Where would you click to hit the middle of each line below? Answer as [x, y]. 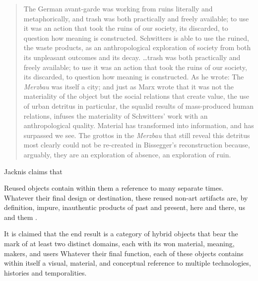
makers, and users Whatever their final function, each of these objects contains [124, 253]
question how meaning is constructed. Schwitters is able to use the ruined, [136, 37]
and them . [21, 217]
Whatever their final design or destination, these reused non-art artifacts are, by [126, 197]
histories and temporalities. [45, 272]
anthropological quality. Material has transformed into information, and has [139, 125]
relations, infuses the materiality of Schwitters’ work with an [116, 115]
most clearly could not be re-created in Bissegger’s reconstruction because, [137, 145]
